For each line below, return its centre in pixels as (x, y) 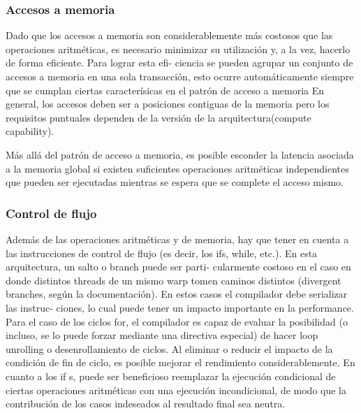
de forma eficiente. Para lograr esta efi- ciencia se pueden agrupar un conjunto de (179, 63)
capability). (30, 131)
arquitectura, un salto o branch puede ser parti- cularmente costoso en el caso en (178, 267)
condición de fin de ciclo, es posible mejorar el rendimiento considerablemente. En (180, 362)
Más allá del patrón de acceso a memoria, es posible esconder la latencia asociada (180, 154)
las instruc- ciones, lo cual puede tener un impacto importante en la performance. (180, 307)
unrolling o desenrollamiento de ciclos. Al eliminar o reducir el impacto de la (169, 348)
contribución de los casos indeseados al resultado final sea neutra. (146, 404)
